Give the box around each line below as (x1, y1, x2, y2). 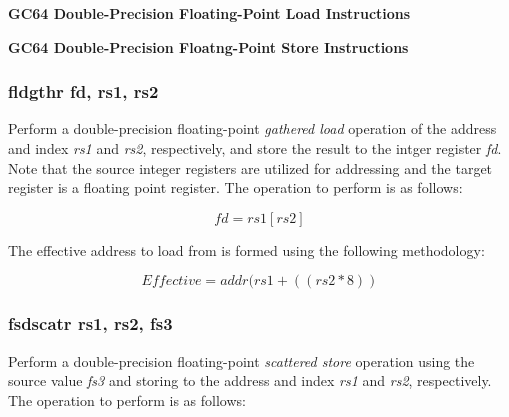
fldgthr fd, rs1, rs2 (8, 79, 159, 104)
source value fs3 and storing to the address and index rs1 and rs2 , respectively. (8, 370, 492, 391)
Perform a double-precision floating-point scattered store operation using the (8, 350, 475, 371)
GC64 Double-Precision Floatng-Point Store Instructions (8, 36, 409, 57)
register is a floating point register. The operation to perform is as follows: (8, 177, 463, 198)
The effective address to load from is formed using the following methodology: (8, 239, 485, 260)
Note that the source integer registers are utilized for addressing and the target (8, 157, 493, 178)
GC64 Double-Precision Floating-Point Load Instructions (8, 3, 411, 23)
